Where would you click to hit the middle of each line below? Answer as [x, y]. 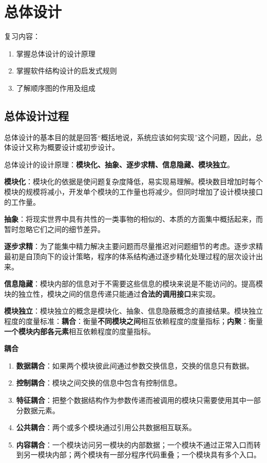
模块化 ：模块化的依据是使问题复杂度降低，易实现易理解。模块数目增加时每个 [133, 181]
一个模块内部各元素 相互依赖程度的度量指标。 [80, 331]
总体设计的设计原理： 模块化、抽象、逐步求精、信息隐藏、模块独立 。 [119, 164]
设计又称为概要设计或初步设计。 [65, 147]
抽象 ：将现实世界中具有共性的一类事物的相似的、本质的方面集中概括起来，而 [133, 219]
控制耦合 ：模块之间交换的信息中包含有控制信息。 [99, 383]
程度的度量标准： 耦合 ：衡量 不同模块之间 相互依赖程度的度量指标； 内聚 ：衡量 [133, 321]
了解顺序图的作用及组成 [56, 88]
